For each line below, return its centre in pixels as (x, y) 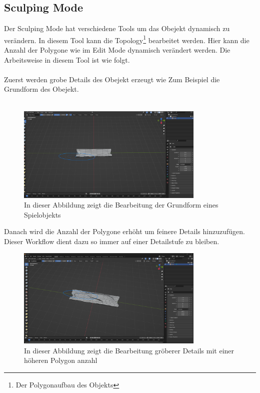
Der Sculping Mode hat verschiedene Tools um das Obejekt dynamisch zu (117, 28)
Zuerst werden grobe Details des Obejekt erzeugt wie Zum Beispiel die (112, 79)
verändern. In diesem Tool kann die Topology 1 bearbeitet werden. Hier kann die (127, 39)
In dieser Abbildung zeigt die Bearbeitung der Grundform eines (121, 205)
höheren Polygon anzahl (61, 360)
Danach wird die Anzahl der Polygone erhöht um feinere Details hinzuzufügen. (124, 231)
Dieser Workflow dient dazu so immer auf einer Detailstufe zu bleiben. (112, 241)
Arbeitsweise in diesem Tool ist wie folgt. (67, 59)
